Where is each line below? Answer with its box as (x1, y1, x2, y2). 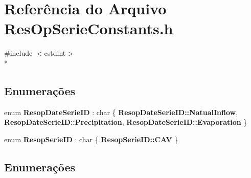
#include (4, 48, 33, 58)
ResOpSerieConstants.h (4, 18, 173, 39)
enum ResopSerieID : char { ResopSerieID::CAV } (4, 133, 178, 144)
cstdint (44, 48, 66, 58)
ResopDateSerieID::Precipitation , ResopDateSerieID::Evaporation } (4, 117, 247, 127)
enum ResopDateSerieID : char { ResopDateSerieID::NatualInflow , (4, 106, 238, 117)
